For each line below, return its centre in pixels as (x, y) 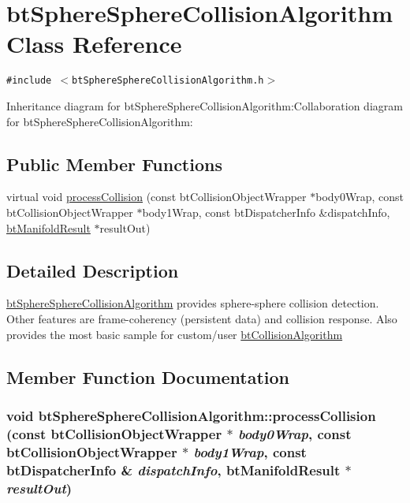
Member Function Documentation (148, 376)
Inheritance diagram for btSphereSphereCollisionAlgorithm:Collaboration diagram (205, 105)
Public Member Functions (114, 164)
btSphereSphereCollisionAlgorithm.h (168, 81)
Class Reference (94, 44)
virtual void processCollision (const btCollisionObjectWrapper (157, 197)
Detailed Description (93, 270)
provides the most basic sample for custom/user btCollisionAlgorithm (175, 334)
